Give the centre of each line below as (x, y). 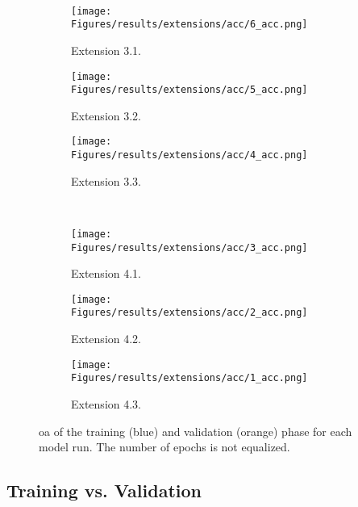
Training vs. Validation (104, 490)
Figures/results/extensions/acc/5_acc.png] (189, 90)
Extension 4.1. (106, 273)
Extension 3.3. (106, 180)
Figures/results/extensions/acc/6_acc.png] (189, 25)
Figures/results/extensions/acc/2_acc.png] (189, 313)
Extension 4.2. (106, 339)
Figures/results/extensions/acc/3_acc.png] (189, 247)
